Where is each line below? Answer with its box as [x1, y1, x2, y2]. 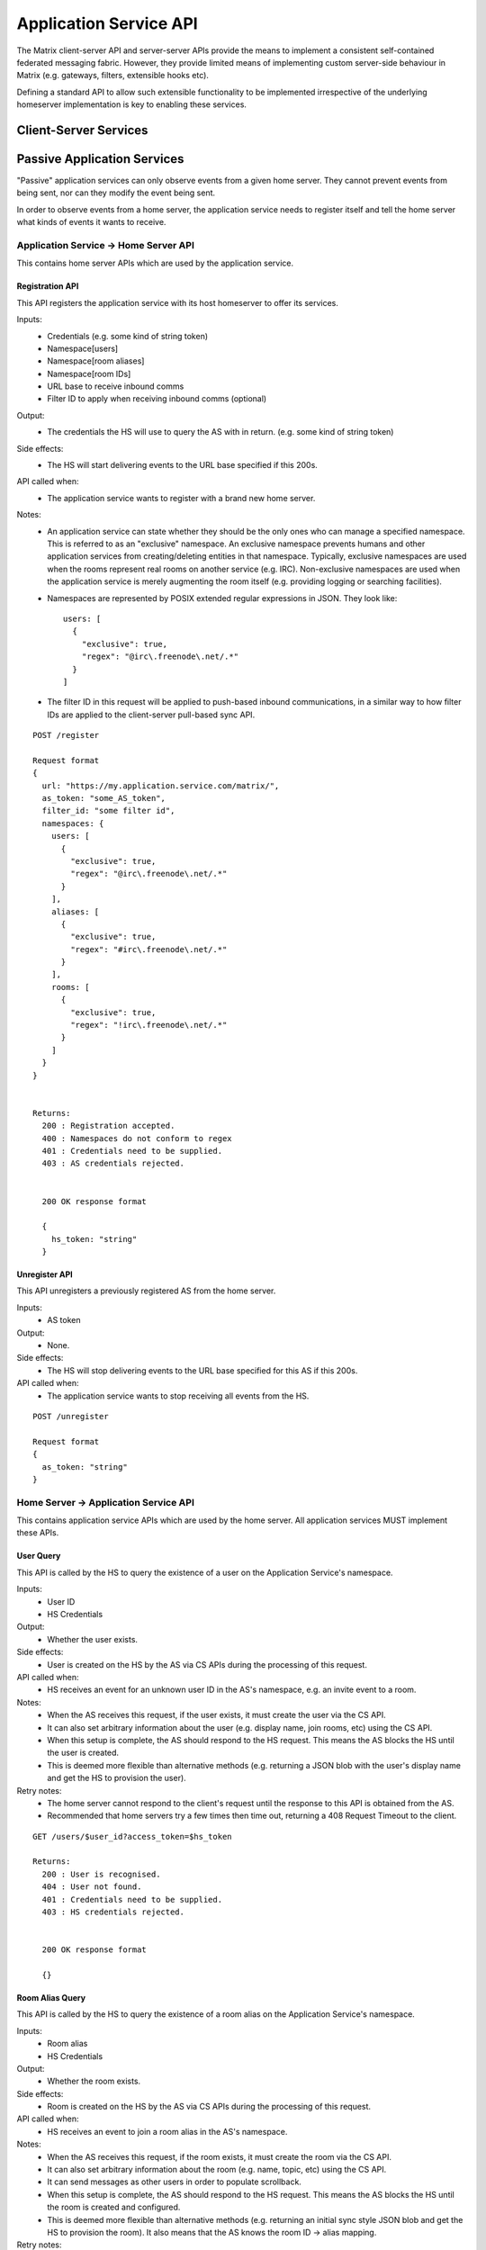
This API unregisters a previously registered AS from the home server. [16, 1285, 276, 1296]
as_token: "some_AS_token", [41, 793, 166, 804]
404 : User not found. [41, 1882, 142, 1892]
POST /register [32, 730, 100, 741]
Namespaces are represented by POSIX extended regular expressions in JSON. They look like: [47, 592, 398, 603]
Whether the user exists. [47, 1633, 139, 1644]
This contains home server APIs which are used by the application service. [16, 257, 294, 269]
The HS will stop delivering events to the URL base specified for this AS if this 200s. [47, 1364, 358, 1376]
